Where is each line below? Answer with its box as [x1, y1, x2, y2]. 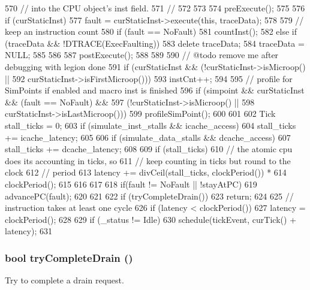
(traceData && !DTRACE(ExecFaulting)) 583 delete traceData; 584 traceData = [5, 37, 305, 49]
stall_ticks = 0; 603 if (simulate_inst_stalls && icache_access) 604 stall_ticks [5, 119, 296, 131]
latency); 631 [5, 225, 52, 237]
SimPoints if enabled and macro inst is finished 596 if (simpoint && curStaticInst [5, 84, 305, 96]
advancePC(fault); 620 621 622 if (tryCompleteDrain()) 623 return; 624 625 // [5, 189, 294, 202]
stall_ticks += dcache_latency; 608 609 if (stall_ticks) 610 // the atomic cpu [5, 143, 293, 155]
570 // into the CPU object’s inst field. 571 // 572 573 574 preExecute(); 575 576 [5, 2, 305, 14]
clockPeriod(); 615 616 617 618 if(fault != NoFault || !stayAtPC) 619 [5, 177, 257, 190]
